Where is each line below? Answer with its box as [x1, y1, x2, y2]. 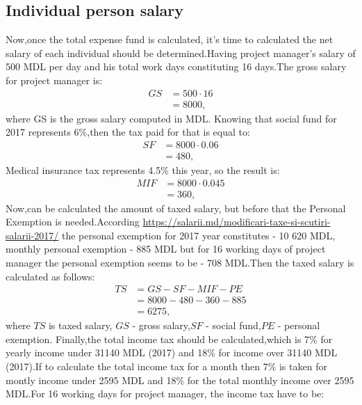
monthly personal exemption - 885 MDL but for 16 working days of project [6, 241, 326, 256]
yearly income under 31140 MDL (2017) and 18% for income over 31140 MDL [6, 345, 338, 360]
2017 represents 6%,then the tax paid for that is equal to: [6, 125, 250, 139]
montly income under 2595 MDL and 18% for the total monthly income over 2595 [6, 372, 354, 387]
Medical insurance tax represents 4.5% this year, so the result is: [6, 162, 280, 177]
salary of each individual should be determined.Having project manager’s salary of [6, 45, 356, 60]
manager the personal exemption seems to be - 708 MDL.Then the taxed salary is [6, 255, 354, 269]
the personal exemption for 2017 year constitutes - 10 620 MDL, [62, 228, 336, 242]
